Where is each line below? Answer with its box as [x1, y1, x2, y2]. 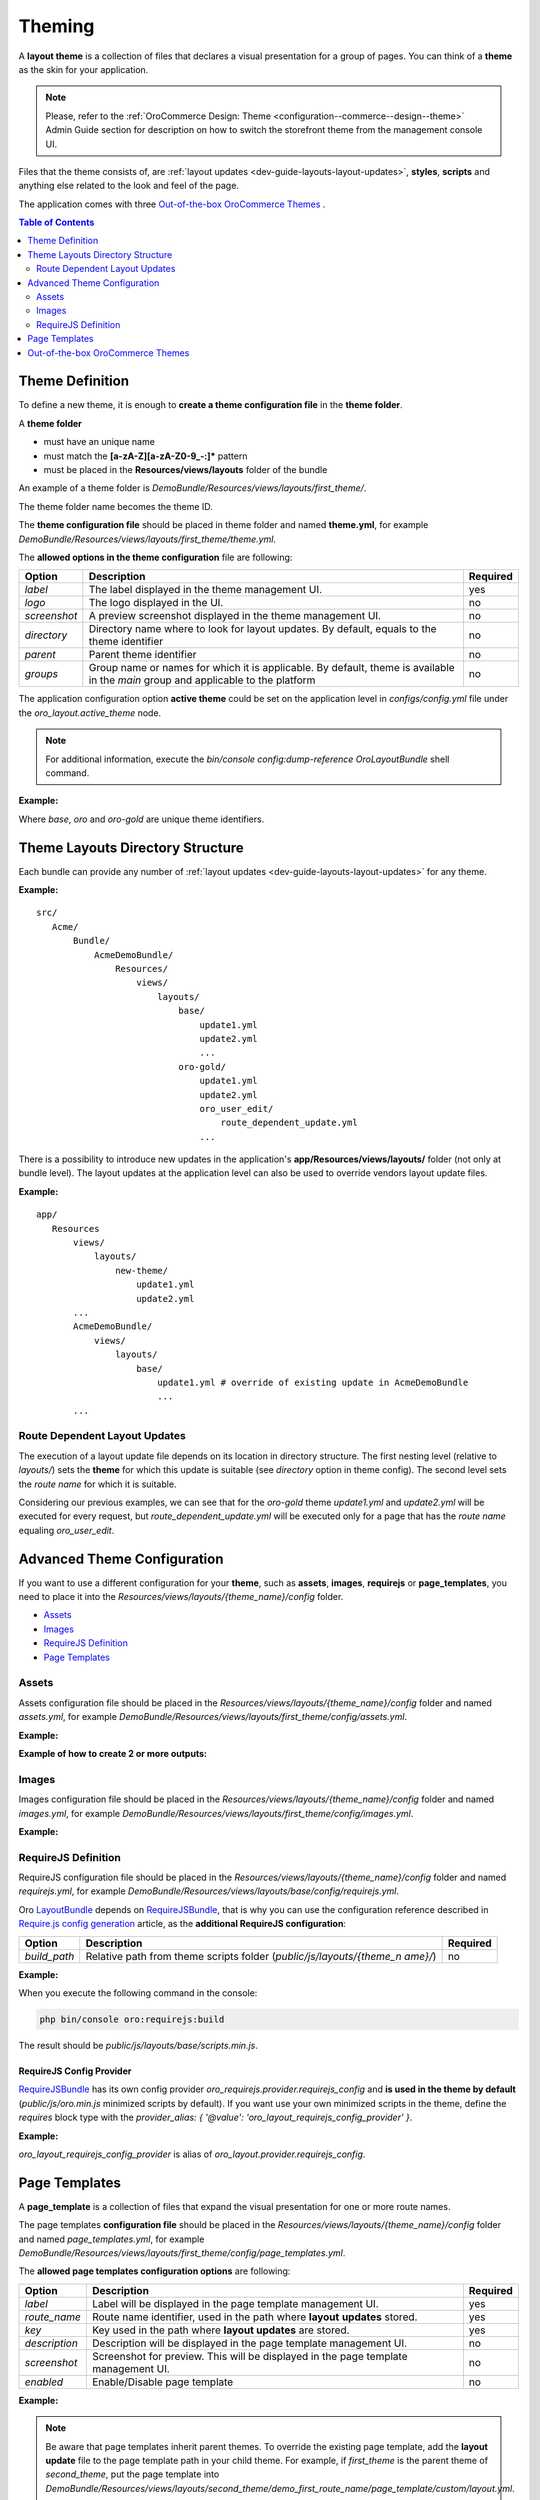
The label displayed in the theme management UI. [88, 583, 323, 597]
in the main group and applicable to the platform [88, 673, 316, 687]
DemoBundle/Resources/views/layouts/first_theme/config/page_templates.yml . [18, 2246, 346, 2259]
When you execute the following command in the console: [18, 1986, 258, 1999]
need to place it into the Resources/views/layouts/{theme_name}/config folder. [18, 1591, 344, 1603]
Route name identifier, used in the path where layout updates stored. [91, 2310, 418, 2324]
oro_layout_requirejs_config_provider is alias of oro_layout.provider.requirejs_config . [18, 2148, 366, 2160]
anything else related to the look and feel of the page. [18, 180, 240, 192]
